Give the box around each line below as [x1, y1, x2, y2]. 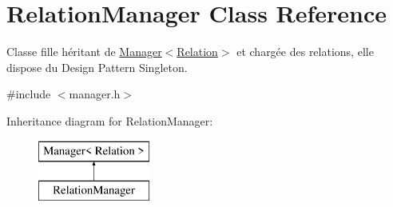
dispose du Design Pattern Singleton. [6, 58, 188, 75]
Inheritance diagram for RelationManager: [6, 112, 213, 129]
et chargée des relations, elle [236, 43, 374, 60]
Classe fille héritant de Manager [6, 43, 162, 60]
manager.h [69, 86, 121, 102]
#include [6, 86, 51, 102]
